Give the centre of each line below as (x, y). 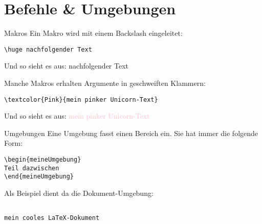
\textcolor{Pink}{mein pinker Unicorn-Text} (81, 99)
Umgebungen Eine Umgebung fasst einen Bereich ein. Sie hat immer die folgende (131, 133)
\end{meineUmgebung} (39, 177)
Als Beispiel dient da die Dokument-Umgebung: (79, 193)
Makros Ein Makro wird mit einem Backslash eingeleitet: (93, 33)
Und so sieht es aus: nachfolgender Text (66, 66)
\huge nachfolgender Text (48, 49)
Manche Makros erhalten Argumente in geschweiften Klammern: (105, 83)
